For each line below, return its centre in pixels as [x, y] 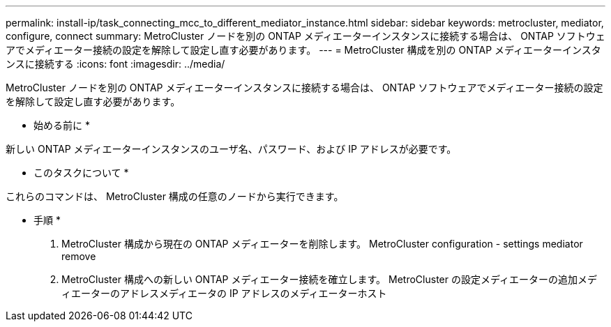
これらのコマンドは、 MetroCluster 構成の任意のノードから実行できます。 [175, 196]
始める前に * [62, 125]
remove [79, 256]
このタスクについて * [81, 173]
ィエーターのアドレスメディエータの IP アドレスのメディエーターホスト [224, 293]
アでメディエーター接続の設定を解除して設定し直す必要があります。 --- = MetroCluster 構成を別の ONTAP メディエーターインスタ [303, 50]
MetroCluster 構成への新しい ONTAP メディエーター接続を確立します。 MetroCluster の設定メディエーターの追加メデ [329, 279]
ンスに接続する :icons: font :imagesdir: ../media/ [115, 64]
